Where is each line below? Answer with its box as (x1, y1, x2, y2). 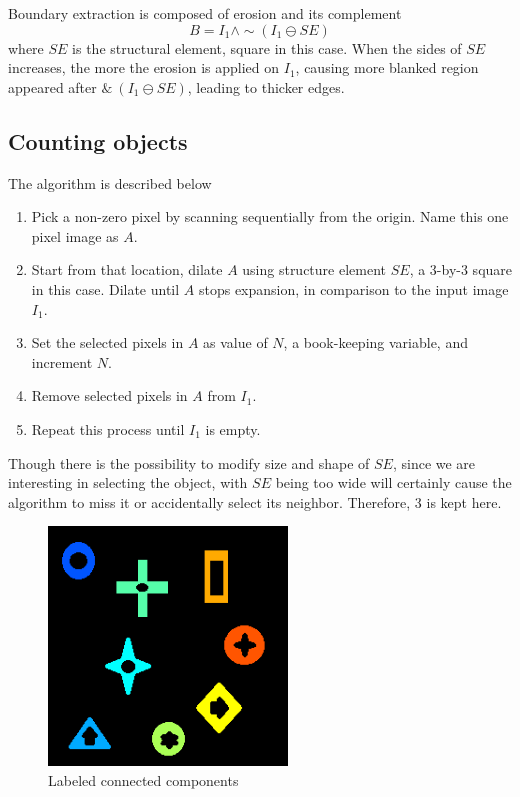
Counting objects (8, 125, 188, 156)
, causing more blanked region (295, 57, 479, 78)
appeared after (8, 76, 97, 97)
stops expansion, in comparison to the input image (198, 278, 509, 299)
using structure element (242, 259, 387, 280)
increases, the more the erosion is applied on (8, 57, 280, 78)
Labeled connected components (48, 769, 239, 790)
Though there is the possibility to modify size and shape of (8, 452, 370, 473)
